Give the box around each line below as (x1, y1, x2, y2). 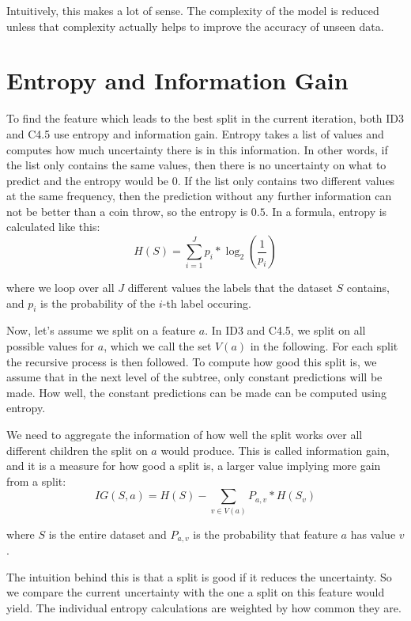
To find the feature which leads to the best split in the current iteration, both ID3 (6, 110, 405, 127)
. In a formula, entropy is (265, 203, 387, 219)
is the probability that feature (193, 525, 337, 542)
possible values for (6, 338, 95, 354)
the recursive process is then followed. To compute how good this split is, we (6, 353, 377, 369)
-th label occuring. (162, 294, 251, 311)
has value (350, 525, 396, 542)
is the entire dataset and (48, 525, 167, 542)
